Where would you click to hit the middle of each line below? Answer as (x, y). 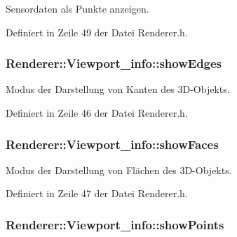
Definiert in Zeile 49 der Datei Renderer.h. (97, 32)
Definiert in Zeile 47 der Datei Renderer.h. (97, 193)
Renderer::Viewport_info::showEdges (114, 63)
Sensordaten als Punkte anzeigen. (77, 8)
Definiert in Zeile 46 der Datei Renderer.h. (97, 113)
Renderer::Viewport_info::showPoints (115, 224)
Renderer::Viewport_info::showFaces (112, 144)
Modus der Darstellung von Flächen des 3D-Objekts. (119, 170)
